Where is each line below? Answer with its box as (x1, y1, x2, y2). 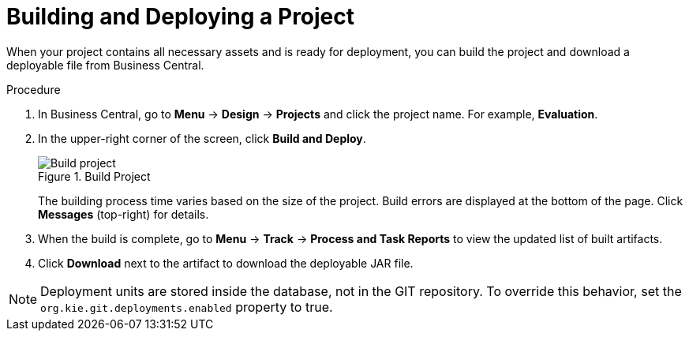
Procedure (6, 82, 61, 96)
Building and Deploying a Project (6, 3, 355, 30)
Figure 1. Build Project (38, 169, 151, 183)
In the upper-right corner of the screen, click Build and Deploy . (38, 131, 366, 145)
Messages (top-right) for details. (38, 207, 209, 221)
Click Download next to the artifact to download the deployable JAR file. (38, 256, 414, 270)
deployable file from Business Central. (6, 58, 204, 72)
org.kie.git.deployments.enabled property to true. (40, 298, 333, 315)
